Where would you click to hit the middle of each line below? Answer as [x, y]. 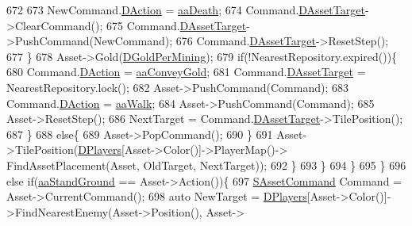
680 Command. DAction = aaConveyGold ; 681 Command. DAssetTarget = [186, 72]
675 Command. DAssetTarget [177, 25]
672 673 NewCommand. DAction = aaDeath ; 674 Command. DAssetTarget [186, 10]
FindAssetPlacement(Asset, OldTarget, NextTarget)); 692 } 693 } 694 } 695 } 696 [206, 165]
